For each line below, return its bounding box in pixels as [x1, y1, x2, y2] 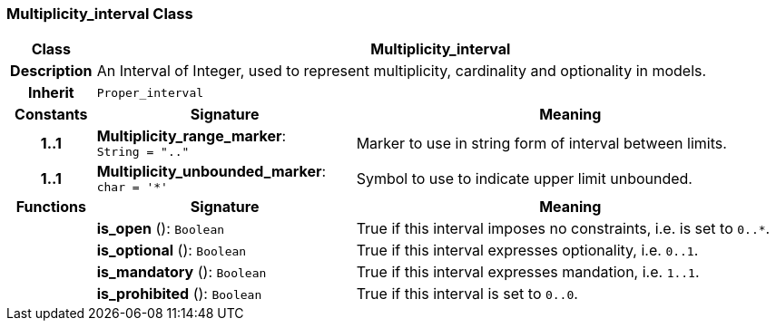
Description [10, 62, 93, 81]
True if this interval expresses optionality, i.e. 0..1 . [356, 241, 699, 260]
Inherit [27, 83, 74, 102]
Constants [15, 105, 88, 124]
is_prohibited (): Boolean [96, 285, 262, 304]
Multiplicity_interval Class [6, 5, 193, 23]
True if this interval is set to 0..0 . [356, 285, 578, 304]
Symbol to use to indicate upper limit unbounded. [356, 169, 693, 188]
